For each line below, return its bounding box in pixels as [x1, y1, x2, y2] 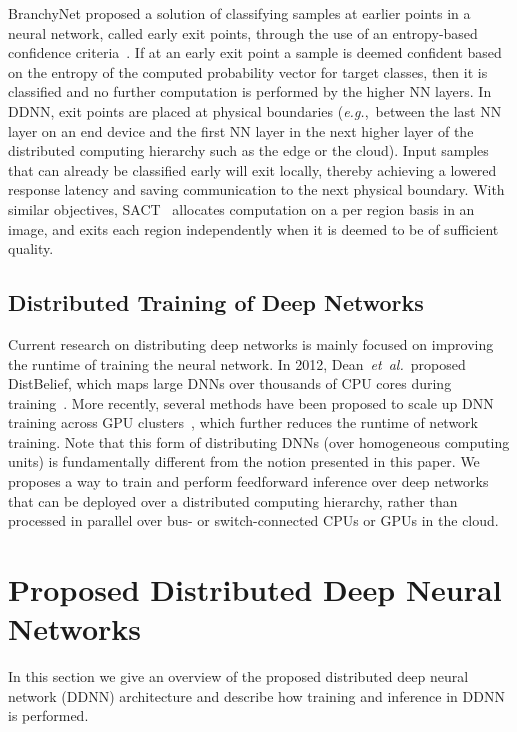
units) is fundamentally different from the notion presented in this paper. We [8, 451, 480, 472]
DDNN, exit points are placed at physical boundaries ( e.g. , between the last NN [8, 100, 502, 121]
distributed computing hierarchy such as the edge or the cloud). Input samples [8, 140, 489, 161]
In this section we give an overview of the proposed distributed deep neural [8, 666, 469, 687]
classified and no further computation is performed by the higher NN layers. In [8, 81, 492, 102]
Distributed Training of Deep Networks [8, 287, 424, 318]
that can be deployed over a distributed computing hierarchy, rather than [8, 490, 458, 511]
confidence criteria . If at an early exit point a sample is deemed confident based [8, 42, 502, 63]
